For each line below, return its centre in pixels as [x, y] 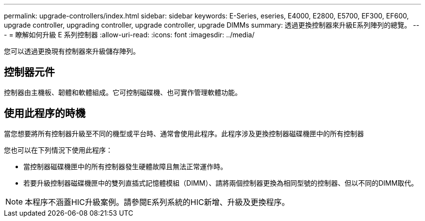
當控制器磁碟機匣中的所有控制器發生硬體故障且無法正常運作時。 [125, 166]
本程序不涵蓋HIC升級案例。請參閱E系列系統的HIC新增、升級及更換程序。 [157, 202]
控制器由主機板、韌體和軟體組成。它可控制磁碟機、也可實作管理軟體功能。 [123, 92]
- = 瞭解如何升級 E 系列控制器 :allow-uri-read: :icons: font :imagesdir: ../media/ [129, 35]
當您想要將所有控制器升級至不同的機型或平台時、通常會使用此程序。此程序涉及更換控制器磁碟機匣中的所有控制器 [184, 133]
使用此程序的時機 [45, 113]
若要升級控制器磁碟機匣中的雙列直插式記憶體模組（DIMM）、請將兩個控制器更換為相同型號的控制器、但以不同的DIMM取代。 [221, 183]
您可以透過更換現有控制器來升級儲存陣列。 [72, 51]
